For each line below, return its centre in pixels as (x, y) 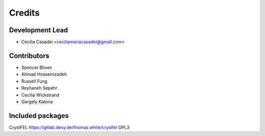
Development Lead (39, 30)
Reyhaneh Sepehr (39, 88)
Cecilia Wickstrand (40, 95)
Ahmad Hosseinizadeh (44, 74)
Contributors (29, 56)
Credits (25, 13)
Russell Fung (34, 81)
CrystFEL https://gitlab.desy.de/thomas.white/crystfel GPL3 (69, 127)
